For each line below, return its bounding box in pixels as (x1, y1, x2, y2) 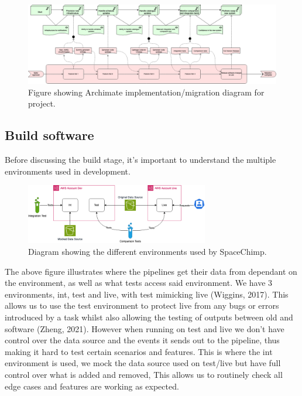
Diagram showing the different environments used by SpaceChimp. (28, 245, 267, 258)
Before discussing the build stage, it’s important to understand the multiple (5, 153, 276, 165)
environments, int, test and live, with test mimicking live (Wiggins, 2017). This (5, 288, 289, 300)
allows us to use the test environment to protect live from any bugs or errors (5, 299, 279, 312)
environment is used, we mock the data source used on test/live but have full (5, 357, 281, 369)
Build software (5, 126, 94, 144)
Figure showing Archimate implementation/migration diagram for (28, 86, 265, 98)
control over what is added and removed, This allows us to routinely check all (5, 368, 283, 380)
